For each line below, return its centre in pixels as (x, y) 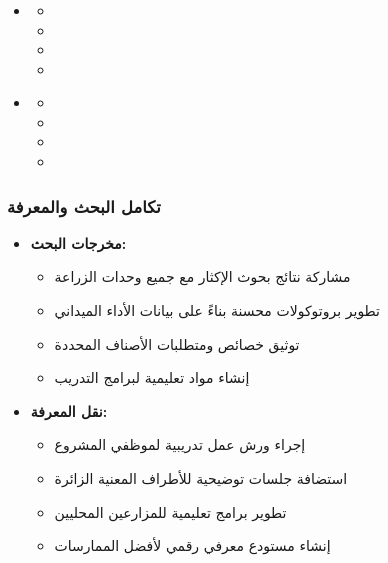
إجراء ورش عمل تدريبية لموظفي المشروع (180, 444)
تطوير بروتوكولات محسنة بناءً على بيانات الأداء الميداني (217, 310)
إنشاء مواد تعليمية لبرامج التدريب (152, 377)
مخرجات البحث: (78, 242)
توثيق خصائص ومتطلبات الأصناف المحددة (177, 343)
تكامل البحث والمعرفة (84, 205)
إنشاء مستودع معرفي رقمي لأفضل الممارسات (192, 545)
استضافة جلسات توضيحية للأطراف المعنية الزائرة (201, 478)
